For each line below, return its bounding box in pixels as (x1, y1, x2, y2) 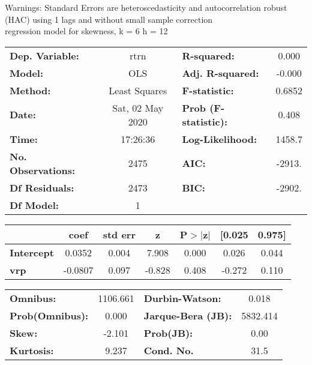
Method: (10, 83, 51, 97)
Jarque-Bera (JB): (143, 308, 232, 322)
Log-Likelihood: (182, 131, 257, 146)
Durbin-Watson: (143, 291, 221, 305)
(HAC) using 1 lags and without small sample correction (5, 13, 213, 25)
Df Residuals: (10, 180, 74, 195)
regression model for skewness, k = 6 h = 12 (5, 25, 168, 37)
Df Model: (10, 198, 59, 212)
